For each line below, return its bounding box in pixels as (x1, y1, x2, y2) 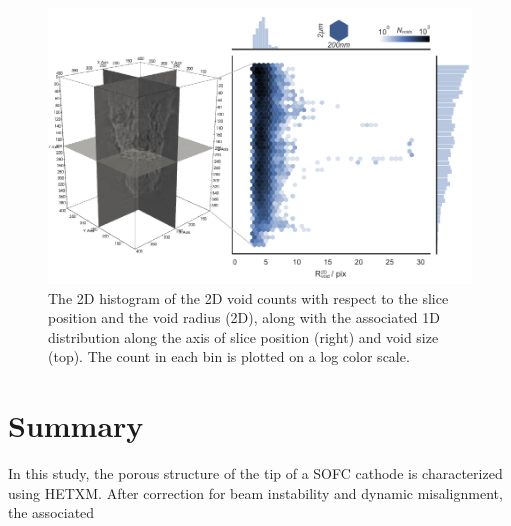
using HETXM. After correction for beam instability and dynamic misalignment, (8, 482, 503, 503)
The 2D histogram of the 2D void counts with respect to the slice (48, 287, 449, 308)
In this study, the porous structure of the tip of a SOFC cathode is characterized (8, 463, 503, 484)
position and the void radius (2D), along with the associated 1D (48, 307, 440, 328)
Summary (8, 405, 144, 446)
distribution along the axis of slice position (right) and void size (48, 326, 439, 347)
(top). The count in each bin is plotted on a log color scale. (48, 346, 410, 367)
